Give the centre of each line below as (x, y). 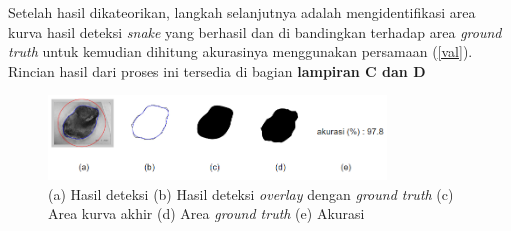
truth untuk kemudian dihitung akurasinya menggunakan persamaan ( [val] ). (240, 51)
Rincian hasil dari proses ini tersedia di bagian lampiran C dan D (217, 70)
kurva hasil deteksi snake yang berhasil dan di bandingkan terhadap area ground (255, 31)
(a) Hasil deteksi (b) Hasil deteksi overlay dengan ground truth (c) (251, 193)
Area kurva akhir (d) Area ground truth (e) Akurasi (206, 213)
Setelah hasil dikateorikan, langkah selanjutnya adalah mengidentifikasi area (242, 12)
